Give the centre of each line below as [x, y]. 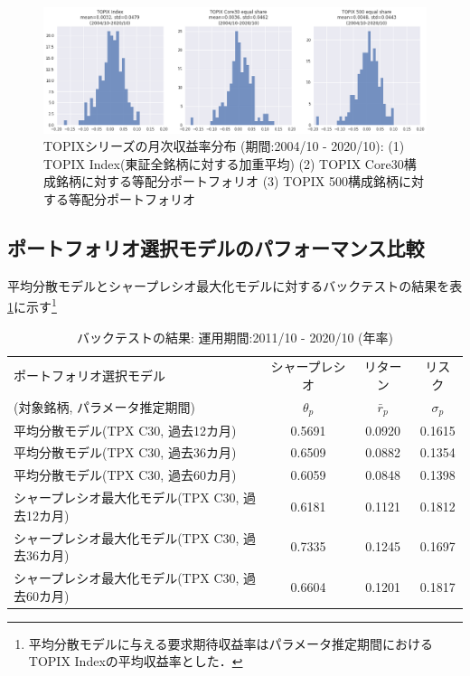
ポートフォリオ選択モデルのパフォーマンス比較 [216, 247]
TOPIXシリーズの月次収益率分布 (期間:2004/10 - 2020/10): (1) [224, 146]
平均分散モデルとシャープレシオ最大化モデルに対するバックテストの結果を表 [235, 285]
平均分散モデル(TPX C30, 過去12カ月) [125, 430]
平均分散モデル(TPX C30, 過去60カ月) [125, 475]
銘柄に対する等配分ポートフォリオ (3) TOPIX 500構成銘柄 [227, 181]
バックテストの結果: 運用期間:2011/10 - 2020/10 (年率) [235, 337]
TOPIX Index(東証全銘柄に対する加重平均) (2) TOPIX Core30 [224, 163]
